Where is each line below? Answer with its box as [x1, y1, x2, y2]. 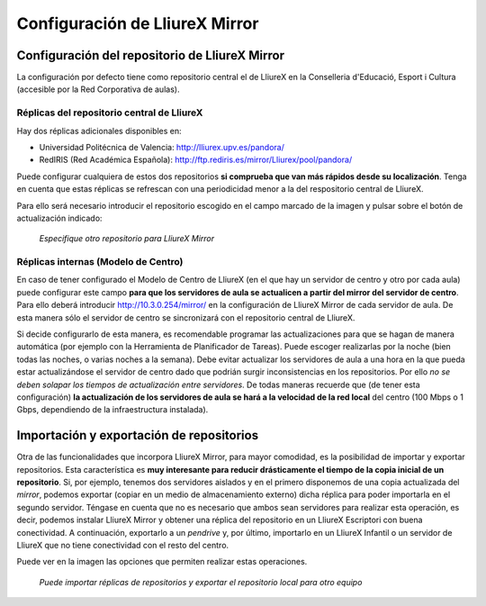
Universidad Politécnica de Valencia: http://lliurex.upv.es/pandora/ [39, 141, 285, 152]
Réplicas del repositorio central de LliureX [16, 106, 203, 119]
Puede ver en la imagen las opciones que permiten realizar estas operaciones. [16, 556, 308, 567]
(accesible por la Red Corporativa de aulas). [16, 84, 180, 95]
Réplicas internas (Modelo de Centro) [16, 256, 184, 268]
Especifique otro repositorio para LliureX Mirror [39, 233, 215, 244]
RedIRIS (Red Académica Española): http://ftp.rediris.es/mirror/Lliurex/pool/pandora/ [39, 154, 353, 166]
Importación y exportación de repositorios [16, 428, 259, 443]
